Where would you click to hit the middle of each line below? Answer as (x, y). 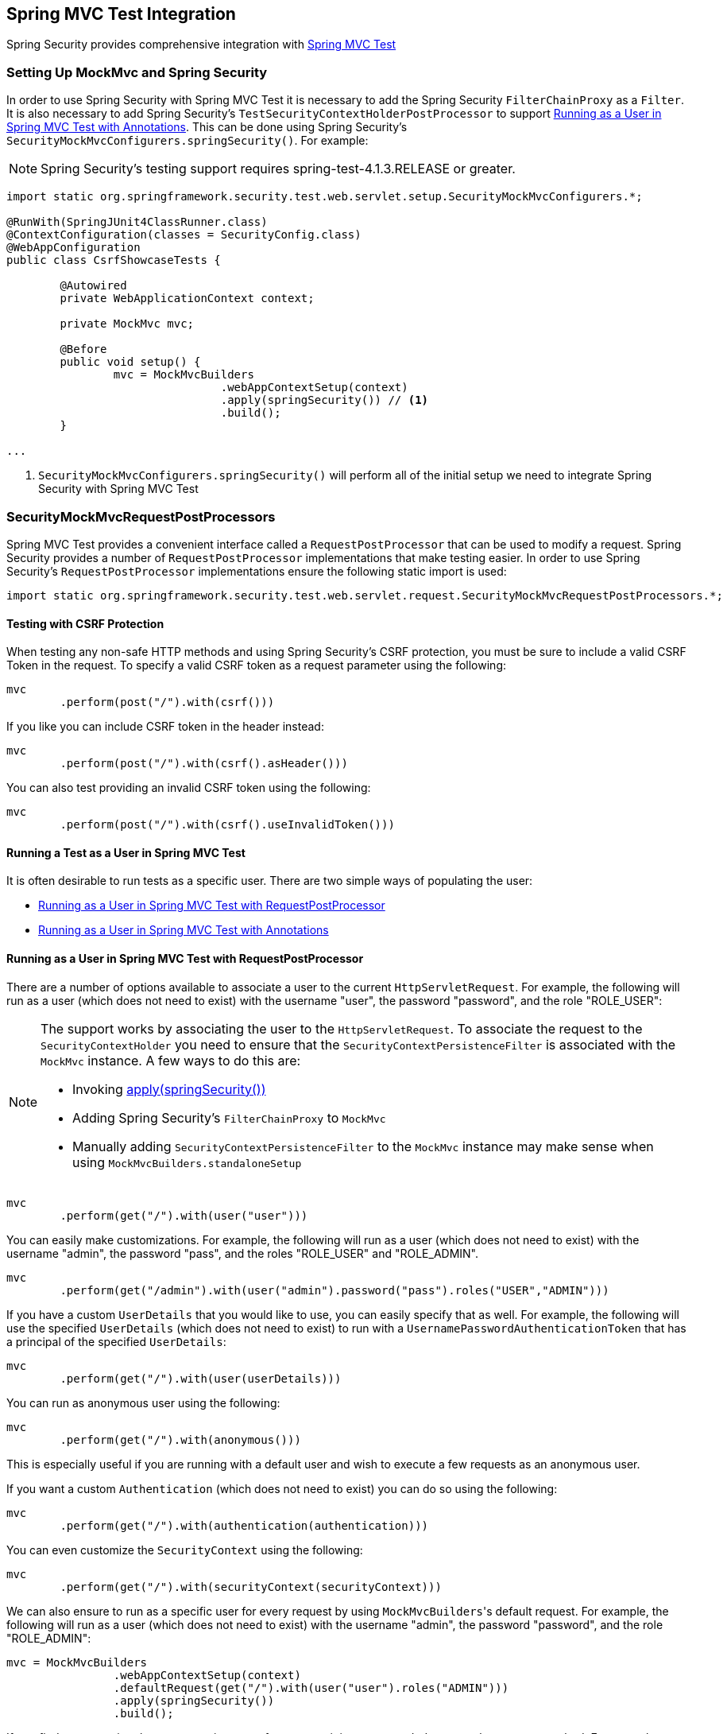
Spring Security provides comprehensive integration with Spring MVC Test (201, 45)
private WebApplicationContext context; (187, 299)
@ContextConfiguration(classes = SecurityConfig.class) (184, 235)
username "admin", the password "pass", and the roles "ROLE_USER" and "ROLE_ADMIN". (243, 1253)
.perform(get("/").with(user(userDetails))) (201, 1378)
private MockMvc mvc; (127, 324)
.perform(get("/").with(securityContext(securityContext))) (251, 1587)
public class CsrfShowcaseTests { (114, 260)
